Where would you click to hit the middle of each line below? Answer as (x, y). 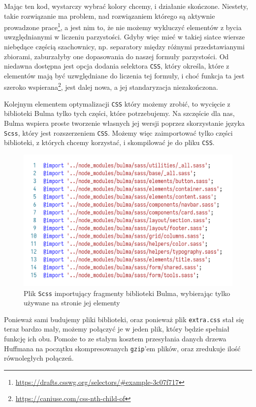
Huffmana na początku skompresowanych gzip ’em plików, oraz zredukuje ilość (122, 348)
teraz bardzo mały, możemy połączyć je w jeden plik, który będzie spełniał (117, 329)
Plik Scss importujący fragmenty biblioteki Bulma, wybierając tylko (127, 293)
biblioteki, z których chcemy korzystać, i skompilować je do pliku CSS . (109, 142)
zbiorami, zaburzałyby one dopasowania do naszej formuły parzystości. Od (116, 56)
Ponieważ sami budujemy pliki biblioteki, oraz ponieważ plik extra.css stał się (124, 319)
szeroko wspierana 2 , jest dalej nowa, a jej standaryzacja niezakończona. (111, 86)
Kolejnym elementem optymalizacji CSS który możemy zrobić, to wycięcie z (117, 103)
